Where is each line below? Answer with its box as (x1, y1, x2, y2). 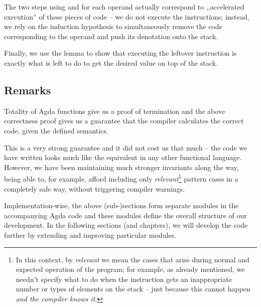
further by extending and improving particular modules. (4, 229, 176, 240)
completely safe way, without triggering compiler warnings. (4, 183, 185, 194)
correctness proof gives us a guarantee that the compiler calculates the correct (4, 115, 244, 126)
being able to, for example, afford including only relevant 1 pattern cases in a (4, 172, 238, 184)
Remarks (4, 82, 51, 97)
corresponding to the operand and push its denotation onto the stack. (4, 31, 218, 41)
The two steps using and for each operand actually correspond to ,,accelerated (4, 2, 244, 12)
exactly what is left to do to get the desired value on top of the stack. (4, 57, 218, 68)
